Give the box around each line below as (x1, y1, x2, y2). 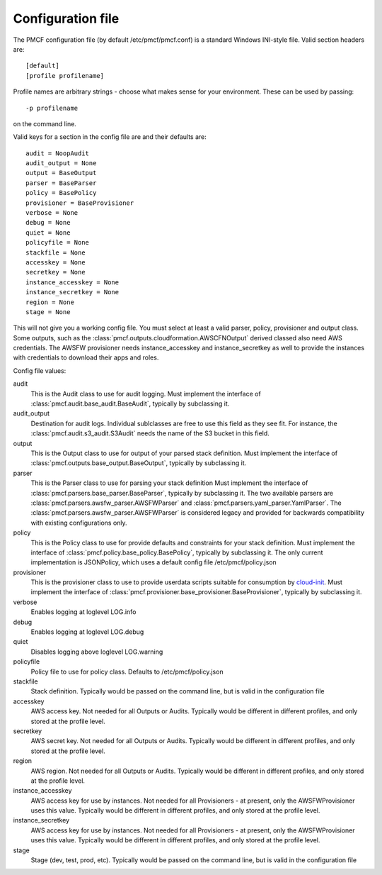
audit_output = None (25, 160, 97, 167)
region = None (25, 298, 74, 306)
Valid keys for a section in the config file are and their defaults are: (13, 133, 207, 141)
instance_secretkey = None (25, 288, 120, 296)
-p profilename (25, 104, 79, 112)
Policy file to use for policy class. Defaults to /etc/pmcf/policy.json (30, 667, 224, 676)
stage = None (25, 308, 71, 316)
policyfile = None (25, 238, 90, 247)
